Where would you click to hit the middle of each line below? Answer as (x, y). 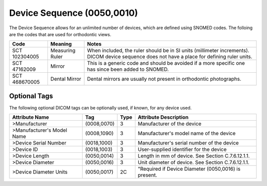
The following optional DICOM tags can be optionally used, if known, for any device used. (100, 108)
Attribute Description (163, 117)
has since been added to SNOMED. (128, 69)
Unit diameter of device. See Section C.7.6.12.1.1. (194, 162)
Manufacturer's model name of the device (187, 134)
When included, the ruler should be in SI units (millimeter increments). (168, 50)
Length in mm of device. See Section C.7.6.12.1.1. (194, 156)
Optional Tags (31, 96)
